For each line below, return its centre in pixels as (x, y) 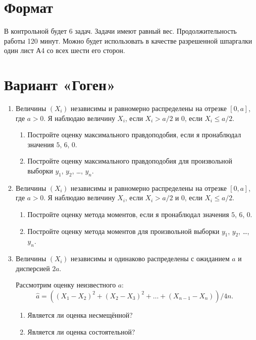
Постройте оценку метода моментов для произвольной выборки (123, 231)
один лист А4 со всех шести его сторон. (65, 50)
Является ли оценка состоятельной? (81, 331)
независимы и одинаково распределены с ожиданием (150, 258)
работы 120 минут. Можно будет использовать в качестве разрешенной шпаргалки (128, 40)
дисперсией (33, 268)
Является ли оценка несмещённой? (80, 314)
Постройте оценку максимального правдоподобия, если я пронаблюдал (134, 135)
